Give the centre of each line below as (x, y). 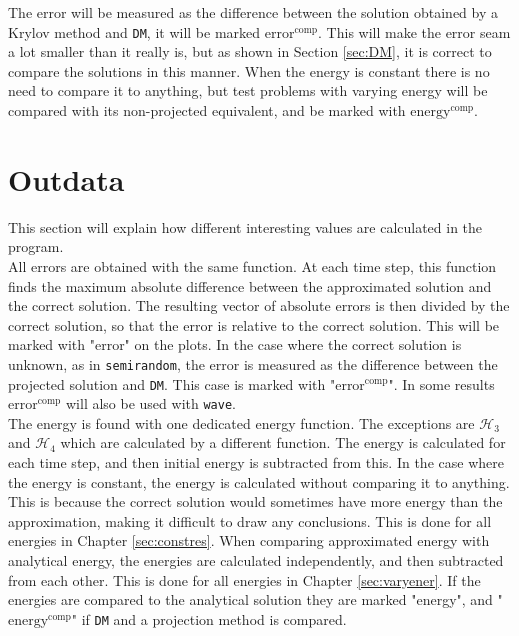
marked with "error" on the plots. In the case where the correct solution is (235, 344)
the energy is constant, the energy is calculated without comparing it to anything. (259, 481)
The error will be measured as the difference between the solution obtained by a (253, 12)
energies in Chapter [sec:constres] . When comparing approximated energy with (249, 540)
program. (36, 246)
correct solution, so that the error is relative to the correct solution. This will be (254, 324)
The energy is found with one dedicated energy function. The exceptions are (241, 422)
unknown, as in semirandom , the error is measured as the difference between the (253, 363)
